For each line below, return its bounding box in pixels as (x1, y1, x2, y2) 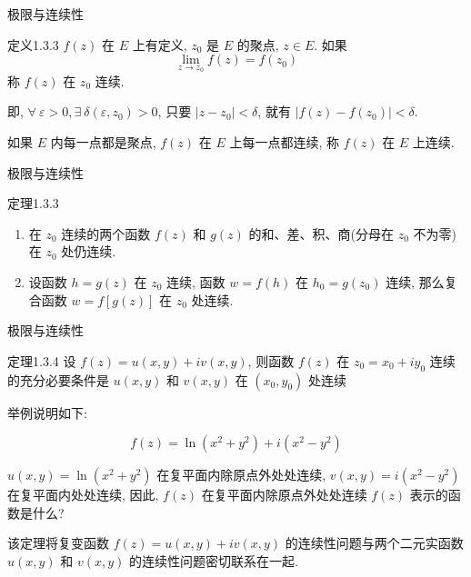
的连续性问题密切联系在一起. (128, 551, 298, 570)
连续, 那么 (386, 272, 445, 291)
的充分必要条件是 (7, 370, 109, 389)
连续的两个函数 (61, 224, 151, 243)
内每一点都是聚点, (50, 133, 156, 151)
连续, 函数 (166, 272, 225, 291)
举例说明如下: (7, 403, 87, 422)
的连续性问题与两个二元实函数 (285, 533, 464, 552)
